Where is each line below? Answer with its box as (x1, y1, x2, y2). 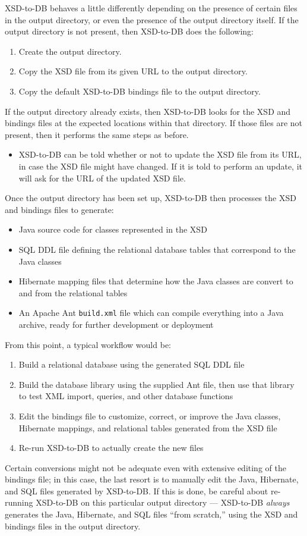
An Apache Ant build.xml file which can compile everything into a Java (18, 306, 284, 319)
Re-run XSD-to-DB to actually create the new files (18, 441, 204, 454)
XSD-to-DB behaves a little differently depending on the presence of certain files (5, 2, 297, 14)
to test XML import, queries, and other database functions (18, 390, 233, 402)
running (5, 496, 33, 509)
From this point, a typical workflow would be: (5, 338, 171, 350)
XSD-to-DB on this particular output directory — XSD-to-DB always (36, 496, 290, 509)
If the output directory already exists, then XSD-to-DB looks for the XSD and (5, 105, 291, 117)
